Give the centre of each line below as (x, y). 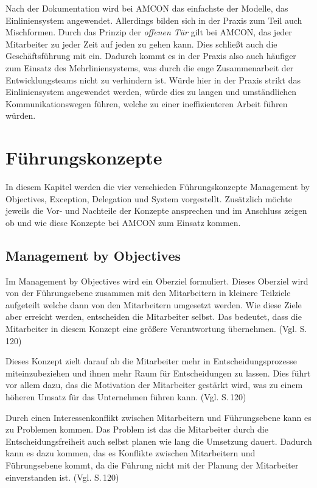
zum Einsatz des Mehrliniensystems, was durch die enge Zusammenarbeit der (150, 67)
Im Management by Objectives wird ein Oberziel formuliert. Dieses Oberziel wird (157, 281)
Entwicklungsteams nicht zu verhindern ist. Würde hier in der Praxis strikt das (153, 80)
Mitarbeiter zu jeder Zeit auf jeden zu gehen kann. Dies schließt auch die (141, 44)
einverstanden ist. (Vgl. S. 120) (62, 477)
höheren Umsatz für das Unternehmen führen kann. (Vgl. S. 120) (126, 396)
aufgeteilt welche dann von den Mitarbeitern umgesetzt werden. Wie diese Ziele (154, 304)
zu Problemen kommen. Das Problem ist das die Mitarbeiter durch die (137, 429)
